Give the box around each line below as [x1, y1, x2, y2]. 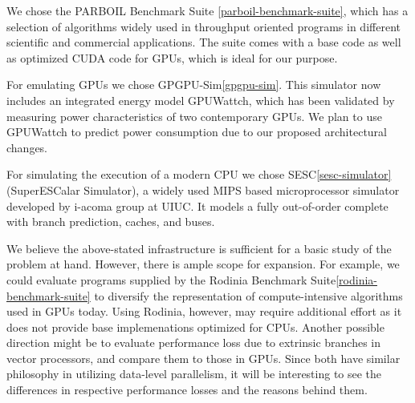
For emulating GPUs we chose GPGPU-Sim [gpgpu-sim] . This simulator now [6, 76, 381, 93]
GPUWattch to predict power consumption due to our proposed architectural [6, 123, 387, 140]
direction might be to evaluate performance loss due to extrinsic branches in [6, 334, 380, 351]
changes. [6, 139, 48, 155]
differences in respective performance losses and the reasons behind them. [6, 381, 368, 398]
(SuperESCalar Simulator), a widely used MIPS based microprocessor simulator [6, 181, 400, 198]
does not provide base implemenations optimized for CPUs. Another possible [6, 318, 384, 335]
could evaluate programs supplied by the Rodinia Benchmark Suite [6, 271, 336, 288]
